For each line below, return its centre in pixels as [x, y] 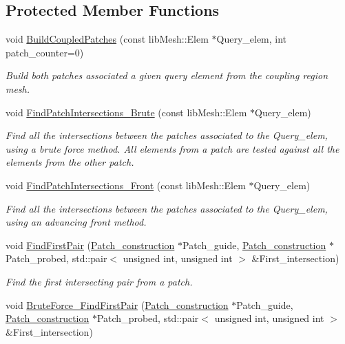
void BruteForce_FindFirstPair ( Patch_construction [117, 304]
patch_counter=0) [45, 52]
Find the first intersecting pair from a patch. [99, 281]
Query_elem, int [252, 39]
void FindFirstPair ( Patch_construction [90, 245]
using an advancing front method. [76, 222]
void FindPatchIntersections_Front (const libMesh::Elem [126, 185]
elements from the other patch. [70, 162]
